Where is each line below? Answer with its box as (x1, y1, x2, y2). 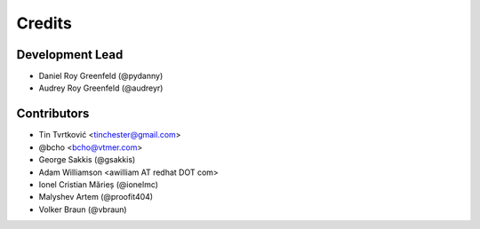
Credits (16, 13, 73, 33)
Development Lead (16, 47, 124, 62)
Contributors (16, 107, 90, 122)
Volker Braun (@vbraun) (38, 204, 128, 215)
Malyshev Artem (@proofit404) (38, 192, 154, 202)
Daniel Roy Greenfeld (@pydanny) (38, 71, 164, 82)
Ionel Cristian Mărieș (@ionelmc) (38, 178, 159, 190)
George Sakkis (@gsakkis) (38, 154, 136, 165)
